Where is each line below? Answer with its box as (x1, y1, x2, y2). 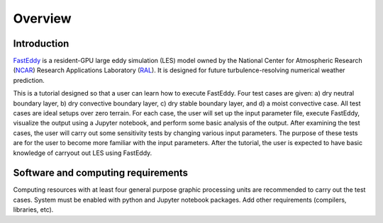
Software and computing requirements (13, 167, 188, 179)
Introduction (13, 38, 70, 50)
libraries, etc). (13, 205, 54, 214)
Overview (13, 11, 72, 26)
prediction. (13, 76, 45, 84)
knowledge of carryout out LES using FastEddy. (13, 149, 152, 157)
